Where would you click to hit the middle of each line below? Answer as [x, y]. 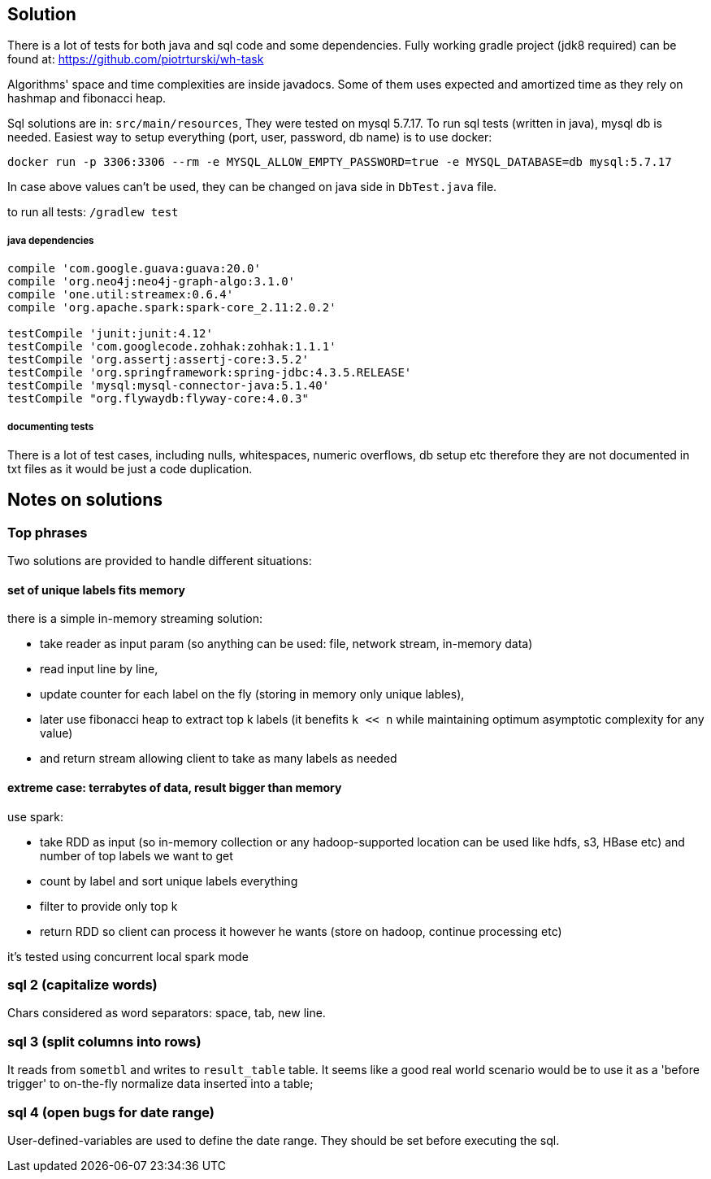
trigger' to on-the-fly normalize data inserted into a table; [160, 1084]
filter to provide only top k [109, 906]
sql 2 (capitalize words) [82, 985]
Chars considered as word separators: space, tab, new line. [167, 1013]
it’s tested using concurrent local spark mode [128, 956]
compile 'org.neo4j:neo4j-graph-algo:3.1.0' [152, 282]
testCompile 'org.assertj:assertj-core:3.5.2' [158, 360]
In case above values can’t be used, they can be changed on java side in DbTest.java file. [252, 187]
